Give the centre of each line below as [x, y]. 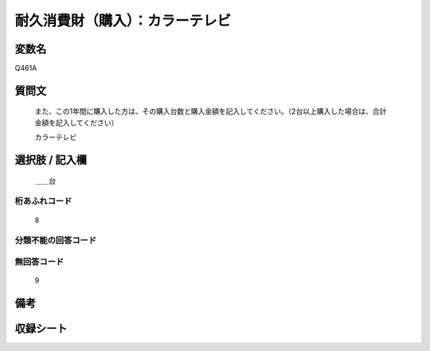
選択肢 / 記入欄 [51, 160]
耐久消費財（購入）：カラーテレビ [123, 21]
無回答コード [39, 261]
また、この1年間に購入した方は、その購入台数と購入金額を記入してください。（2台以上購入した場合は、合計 [211, 111]
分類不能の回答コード [56, 240]
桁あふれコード [43, 201]
